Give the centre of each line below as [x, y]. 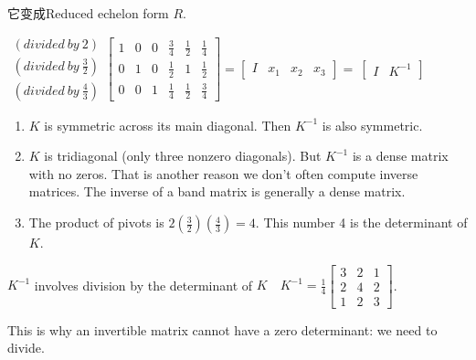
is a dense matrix [400, 156]
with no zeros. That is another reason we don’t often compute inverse [223, 173]
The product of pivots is [96, 222]
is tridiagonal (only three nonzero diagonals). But [183, 156]
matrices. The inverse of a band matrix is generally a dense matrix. [217, 191]
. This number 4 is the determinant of [361, 222]
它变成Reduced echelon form [88, 13]
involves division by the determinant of [143, 285]
